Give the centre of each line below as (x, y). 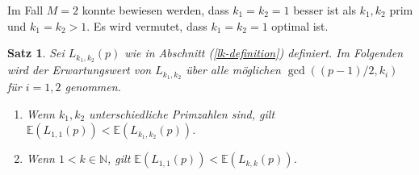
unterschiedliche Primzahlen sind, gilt (182, 113)
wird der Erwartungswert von (80, 70)
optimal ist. (300, 25)
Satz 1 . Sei (36, 53)
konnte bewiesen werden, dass (155, 10)
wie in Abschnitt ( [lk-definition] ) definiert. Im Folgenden (264, 53)
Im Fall (25, 10)
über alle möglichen (233, 70)
